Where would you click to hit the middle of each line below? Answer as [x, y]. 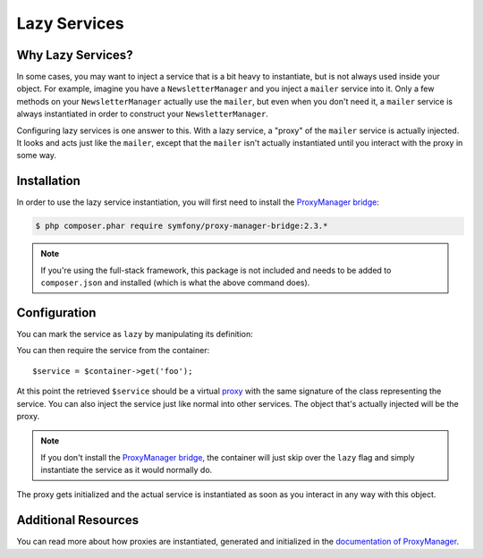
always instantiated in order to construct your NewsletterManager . [142, 114]
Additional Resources [77, 520]
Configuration [56, 313]
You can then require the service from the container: [113, 351]
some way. [37, 156]
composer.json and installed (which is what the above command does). [175, 283]
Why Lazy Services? [75, 55]
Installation [48, 181]
